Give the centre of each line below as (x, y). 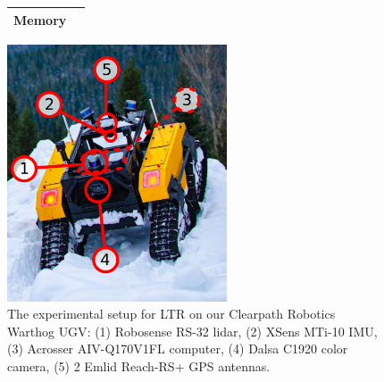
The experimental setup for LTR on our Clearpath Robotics (171, 314)
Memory (40, 19)
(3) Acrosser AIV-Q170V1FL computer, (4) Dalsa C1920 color (178, 349)
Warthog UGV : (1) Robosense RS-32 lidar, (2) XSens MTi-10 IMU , (192, 331)
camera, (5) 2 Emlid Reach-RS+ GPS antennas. (139, 365)
